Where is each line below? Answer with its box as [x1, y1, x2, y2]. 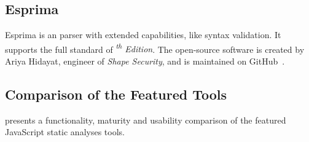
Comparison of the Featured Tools [5, 85, 227, 104]
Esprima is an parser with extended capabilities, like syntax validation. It [5, 28, 281, 41]
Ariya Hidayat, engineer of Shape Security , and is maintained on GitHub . [5, 55, 285, 68]
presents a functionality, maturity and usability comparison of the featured [5, 113, 286, 126]
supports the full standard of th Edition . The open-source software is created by [5, 41, 305, 55]
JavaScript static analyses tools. [5, 125, 125, 138]
